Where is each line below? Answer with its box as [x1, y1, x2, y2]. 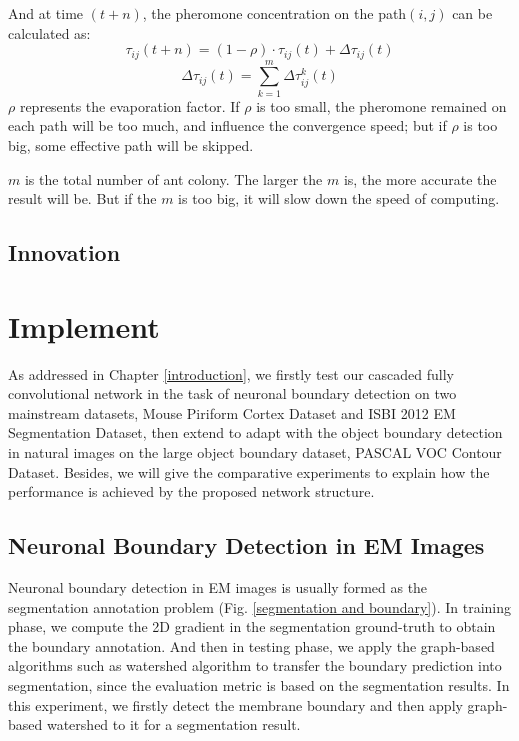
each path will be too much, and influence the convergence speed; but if [8, 115, 447, 136]
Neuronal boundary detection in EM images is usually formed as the [8, 577, 428, 597]
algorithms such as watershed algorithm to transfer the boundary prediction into [8, 655, 502, 676]
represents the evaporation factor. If [19, 95, 240, 116]
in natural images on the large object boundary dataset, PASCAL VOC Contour [8, 442, 502, 463]
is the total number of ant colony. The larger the [24, 168, 323, 189]
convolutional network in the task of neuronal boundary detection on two [8, 383, 457, 404]
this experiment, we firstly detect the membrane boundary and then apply [8, 694, 463, 715]
